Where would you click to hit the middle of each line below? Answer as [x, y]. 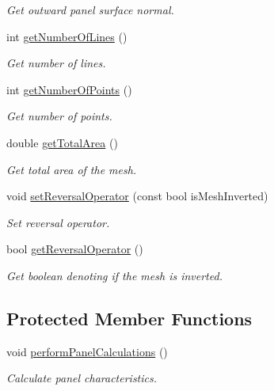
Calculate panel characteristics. [82, 378]
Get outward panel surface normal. [90, 9]
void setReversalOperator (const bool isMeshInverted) [137, 196]
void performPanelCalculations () [87, 351]
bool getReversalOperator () [75, 249]
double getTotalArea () [62, 142]
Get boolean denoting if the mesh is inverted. [114, 275]
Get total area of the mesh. [72, 169]
